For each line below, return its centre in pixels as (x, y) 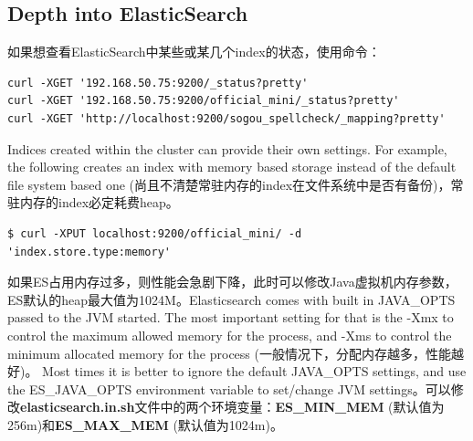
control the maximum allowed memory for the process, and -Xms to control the (230, 335)
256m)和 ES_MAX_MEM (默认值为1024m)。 (145, 424)
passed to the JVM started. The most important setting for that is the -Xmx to (231, 317)
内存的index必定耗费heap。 (99, 202)
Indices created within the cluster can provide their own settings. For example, (227, 148)
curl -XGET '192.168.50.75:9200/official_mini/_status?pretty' (204, 101)
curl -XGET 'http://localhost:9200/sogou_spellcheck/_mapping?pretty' (226, 118)
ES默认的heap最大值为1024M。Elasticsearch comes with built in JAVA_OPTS (231, 299)
